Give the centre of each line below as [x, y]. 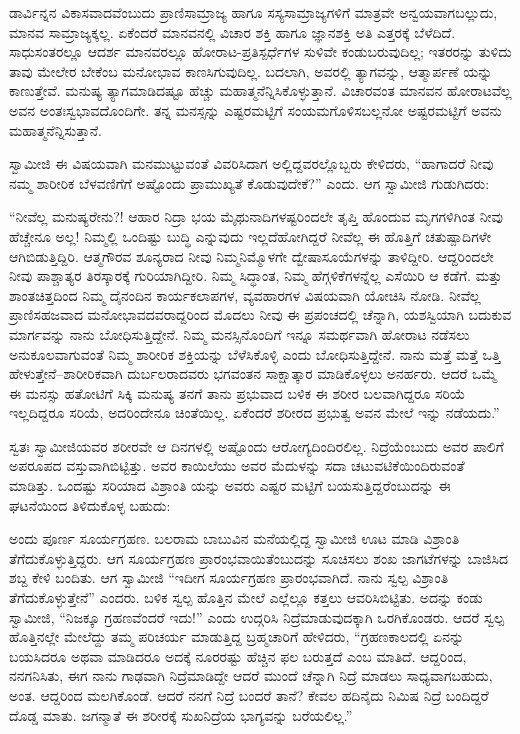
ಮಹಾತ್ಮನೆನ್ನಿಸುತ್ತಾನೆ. [55, 129]
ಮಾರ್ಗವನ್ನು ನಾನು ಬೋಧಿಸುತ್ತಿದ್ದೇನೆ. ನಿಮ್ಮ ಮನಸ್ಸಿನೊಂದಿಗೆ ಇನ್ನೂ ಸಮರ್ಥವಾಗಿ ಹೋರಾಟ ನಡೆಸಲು [239, 333]
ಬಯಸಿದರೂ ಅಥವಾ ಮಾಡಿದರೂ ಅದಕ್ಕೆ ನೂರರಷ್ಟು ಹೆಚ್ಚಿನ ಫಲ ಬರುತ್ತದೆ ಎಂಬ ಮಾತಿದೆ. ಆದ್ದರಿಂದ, [238, 655]
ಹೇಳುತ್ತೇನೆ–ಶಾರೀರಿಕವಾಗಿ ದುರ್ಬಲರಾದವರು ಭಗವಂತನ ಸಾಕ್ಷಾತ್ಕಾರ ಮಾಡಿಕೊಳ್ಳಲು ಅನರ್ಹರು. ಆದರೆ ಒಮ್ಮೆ [253, 373]
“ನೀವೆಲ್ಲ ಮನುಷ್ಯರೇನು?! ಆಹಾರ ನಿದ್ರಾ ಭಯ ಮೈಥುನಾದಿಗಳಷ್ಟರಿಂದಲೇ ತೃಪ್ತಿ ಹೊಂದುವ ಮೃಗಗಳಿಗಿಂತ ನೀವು [256, 216]
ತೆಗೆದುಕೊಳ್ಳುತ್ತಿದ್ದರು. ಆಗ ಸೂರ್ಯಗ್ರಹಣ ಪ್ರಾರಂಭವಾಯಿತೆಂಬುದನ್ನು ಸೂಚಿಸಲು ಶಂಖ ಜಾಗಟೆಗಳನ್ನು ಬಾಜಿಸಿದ [258, 557]
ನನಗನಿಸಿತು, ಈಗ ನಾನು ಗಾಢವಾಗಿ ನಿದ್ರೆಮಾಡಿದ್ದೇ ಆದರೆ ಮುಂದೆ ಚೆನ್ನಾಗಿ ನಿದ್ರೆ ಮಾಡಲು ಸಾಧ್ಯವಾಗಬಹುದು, [251, 675]
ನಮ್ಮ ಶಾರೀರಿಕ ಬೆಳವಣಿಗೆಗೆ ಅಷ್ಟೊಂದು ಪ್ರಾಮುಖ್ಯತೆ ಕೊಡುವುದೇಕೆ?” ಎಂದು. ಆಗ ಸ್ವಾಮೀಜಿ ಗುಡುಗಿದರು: [249, 182]
